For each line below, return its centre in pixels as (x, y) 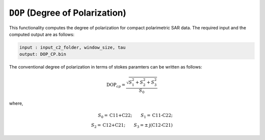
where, (16, 103)
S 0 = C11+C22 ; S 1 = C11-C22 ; (135, 116)
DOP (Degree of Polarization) (68, 13)
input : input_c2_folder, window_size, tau (73, 47)
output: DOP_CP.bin (43, 54)
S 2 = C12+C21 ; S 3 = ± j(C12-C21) (132, 126)
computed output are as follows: (42, 34)
